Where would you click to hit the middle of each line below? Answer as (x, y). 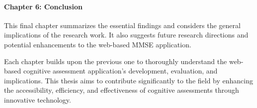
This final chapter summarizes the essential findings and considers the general (122, 25)
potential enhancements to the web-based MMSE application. (98, 44)
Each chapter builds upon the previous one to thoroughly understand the (116, 61)
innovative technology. (38, 99)
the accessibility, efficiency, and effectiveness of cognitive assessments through (122, 90)
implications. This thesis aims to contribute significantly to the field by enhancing (129, 80)
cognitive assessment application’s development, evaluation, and (120, 71)
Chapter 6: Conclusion (43, 6)
